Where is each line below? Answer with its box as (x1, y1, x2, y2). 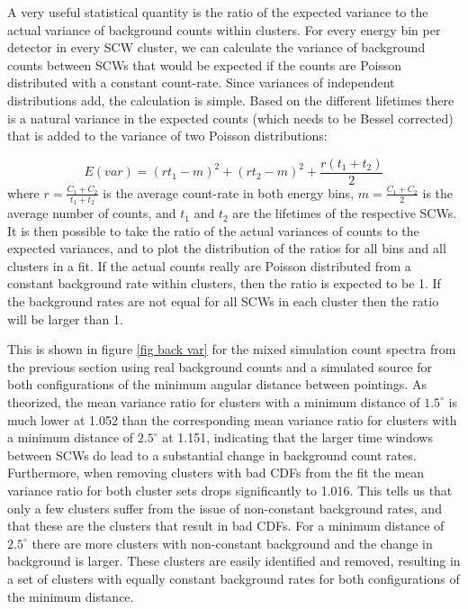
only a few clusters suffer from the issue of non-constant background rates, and (7, 498, 442, 517)
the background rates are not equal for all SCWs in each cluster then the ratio (7, 292, 439, 311)
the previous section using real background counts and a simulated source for (7, 357, 432, 376)
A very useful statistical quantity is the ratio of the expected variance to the (7, 3, 428, 21)
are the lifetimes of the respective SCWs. (232, 204, 457, 223)
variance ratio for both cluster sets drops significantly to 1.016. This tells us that (7, 480, 453, 499)
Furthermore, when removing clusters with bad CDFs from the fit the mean (7, 463, 425, 482)
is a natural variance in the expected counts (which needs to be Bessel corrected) (7, 108, 454, 127)
